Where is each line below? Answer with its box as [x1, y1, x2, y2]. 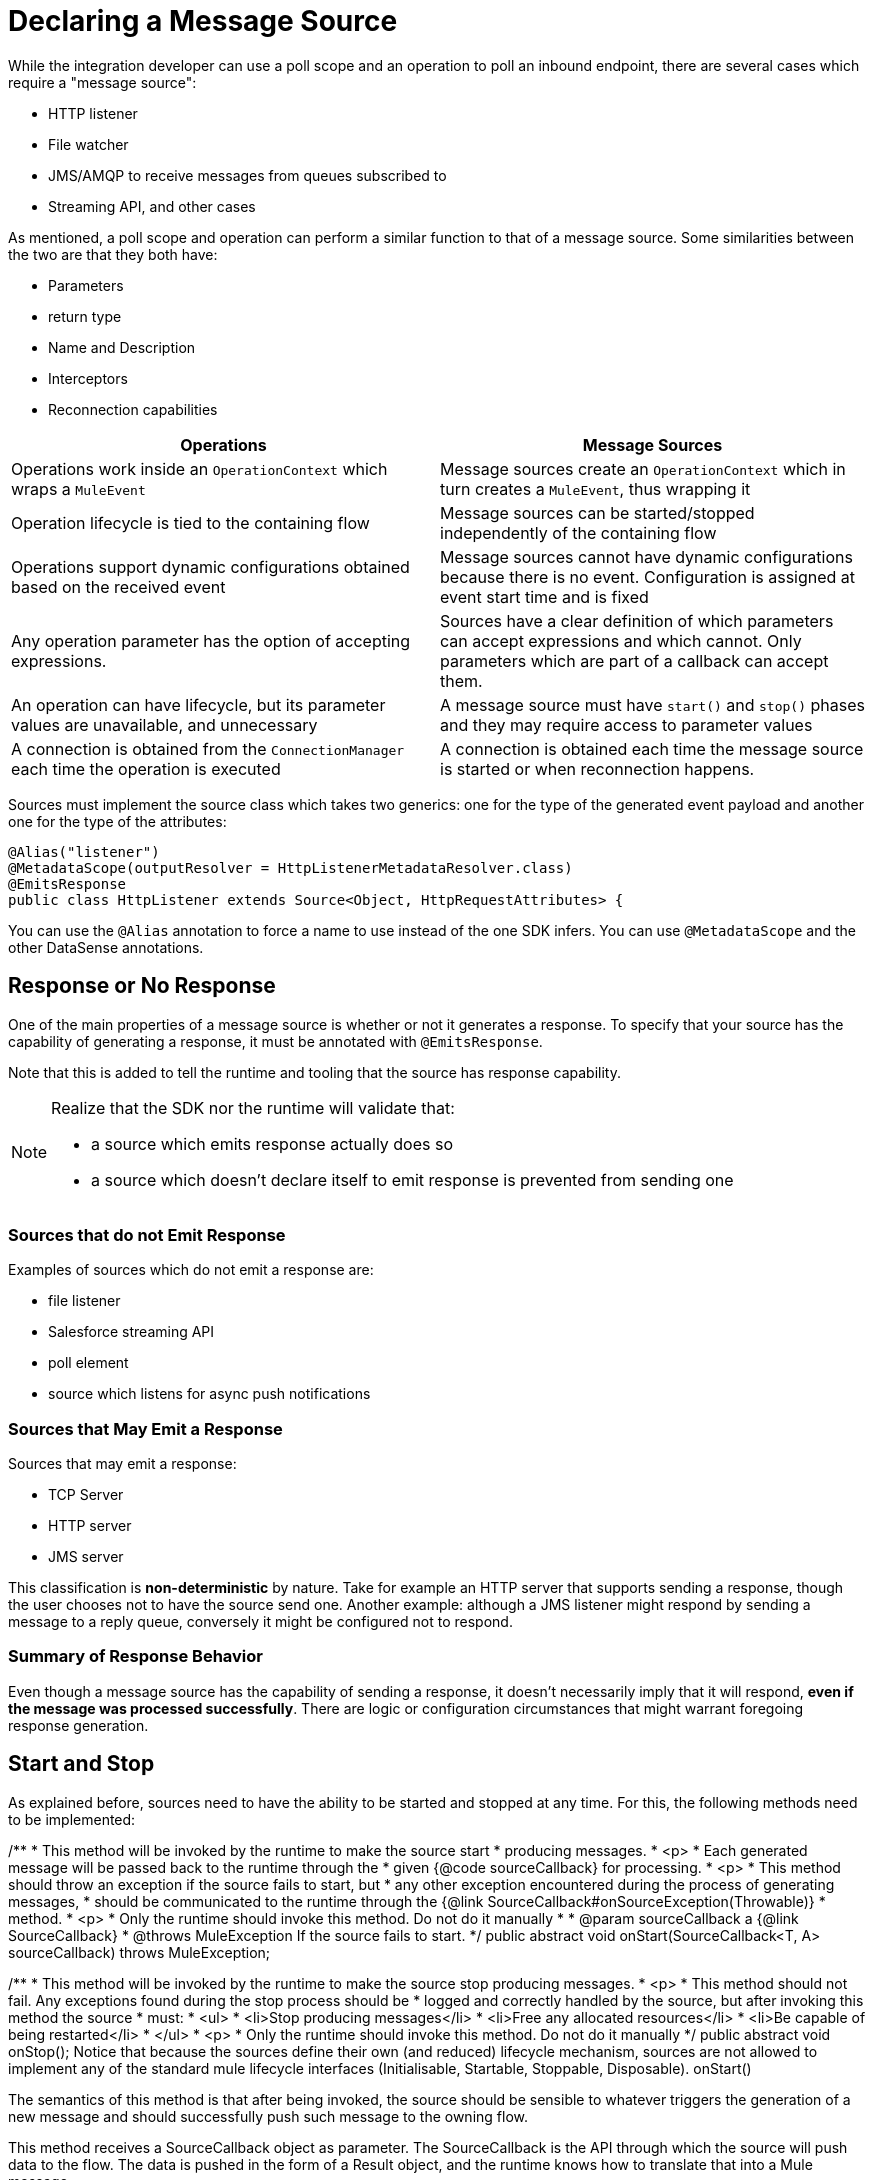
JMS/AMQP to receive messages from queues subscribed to [48, 166, 447, 184]
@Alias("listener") [8, 843, 160, 860]
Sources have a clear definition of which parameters [440, 610, 834, 631]
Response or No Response [8, 973, 276, 999]
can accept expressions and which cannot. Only [440, 630, 802, 651]
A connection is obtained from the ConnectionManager [11, 738, 405, 759]
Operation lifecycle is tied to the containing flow [11, 512, 370, 533]
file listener [48, 1292, 121, 1310]
